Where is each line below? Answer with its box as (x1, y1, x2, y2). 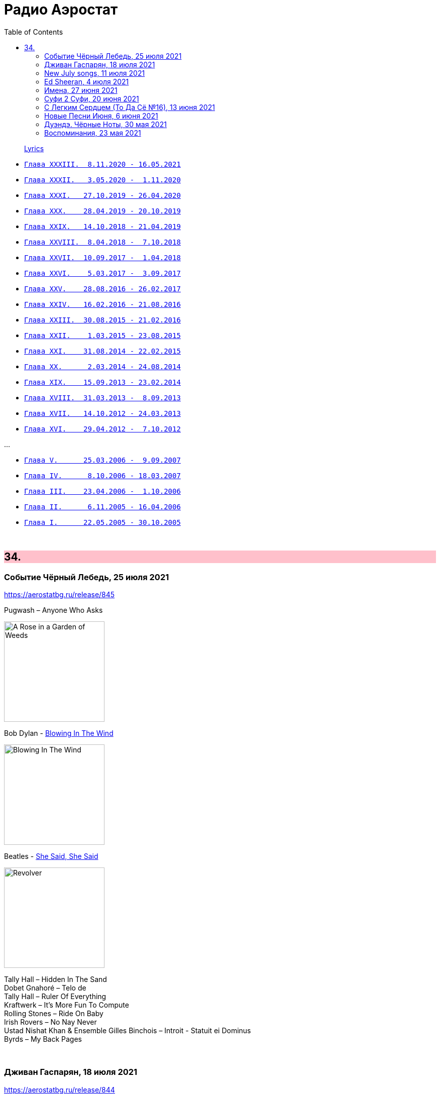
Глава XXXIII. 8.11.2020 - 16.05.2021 (24, 160, 181, 168)
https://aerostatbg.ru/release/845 (4, 590, 115, 599)
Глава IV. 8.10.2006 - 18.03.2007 (24, 471, 181, 480)
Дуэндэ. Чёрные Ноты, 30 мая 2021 (44, 120, 167, 129)
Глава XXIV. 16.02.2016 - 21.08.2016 (24, 300, 181, 308)
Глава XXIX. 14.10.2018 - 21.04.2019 (24, 222, 181, 231)
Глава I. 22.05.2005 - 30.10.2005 (24, 518, 181, 526)
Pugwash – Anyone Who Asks (4, 605, 103, 614)
